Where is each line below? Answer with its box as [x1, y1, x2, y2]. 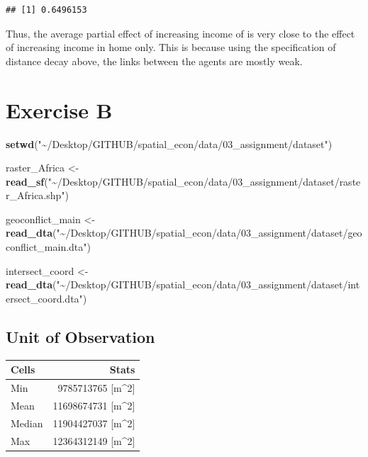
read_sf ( [6, 174, 48, 188]
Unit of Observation [6, 325, 155, 347]
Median [11, 415, 43, 430]
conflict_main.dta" [6, 239, 87, 254]
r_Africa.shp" [6, 188, 65, 203]
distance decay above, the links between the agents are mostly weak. [6, 53, 303, 68]
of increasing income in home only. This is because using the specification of [6, 40, 336, 55]
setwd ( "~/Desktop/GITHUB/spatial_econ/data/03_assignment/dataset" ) [6, 136, 333, 151]
